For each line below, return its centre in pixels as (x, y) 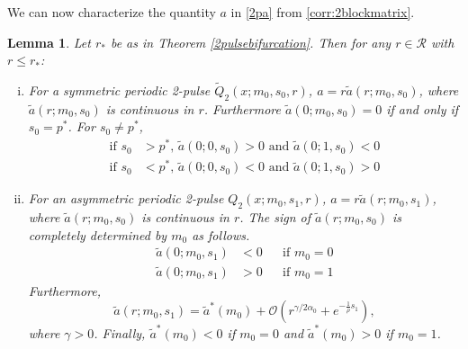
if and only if (423, 108)
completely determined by (98, 234)
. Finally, (120, 333)
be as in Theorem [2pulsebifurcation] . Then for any (251, 42)
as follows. (221, 234)
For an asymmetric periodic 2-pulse (126, 198)
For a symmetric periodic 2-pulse (119, 90)
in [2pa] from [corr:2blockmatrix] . (323, 12)
